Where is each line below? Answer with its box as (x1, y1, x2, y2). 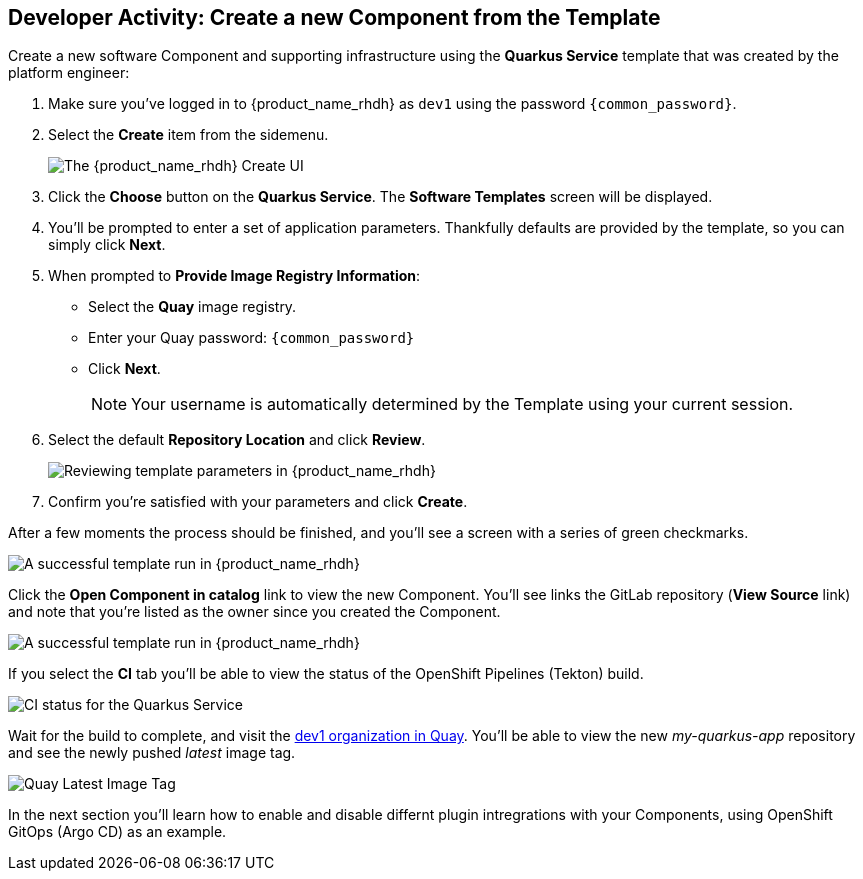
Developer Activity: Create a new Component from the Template (8, 5, 661, 30)
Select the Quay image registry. (88, 298, 297, 316)
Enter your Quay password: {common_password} (88, 329, 415, 347)
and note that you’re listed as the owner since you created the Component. (8, 603, 501, 621)
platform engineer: (8, 64, 130, 82)
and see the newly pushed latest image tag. (8, 744, 296, 762)
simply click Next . (48, 236, 166, 254)
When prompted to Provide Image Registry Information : (48, 267, 421, 285)
